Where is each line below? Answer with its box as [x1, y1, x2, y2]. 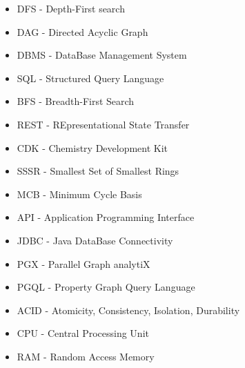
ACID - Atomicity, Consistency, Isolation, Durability [17, 302, 240, 317]
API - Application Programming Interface [17, 210, 195, 224]
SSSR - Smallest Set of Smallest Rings [17, 164, 179, 178]
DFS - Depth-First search [17, 1, 125, 15]
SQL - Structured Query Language [17, 70, 164, 85]
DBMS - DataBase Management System [17, 48, 187, 62]
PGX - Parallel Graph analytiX [17, 256, 150, 271]
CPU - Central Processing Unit [17, 326, 149, 340]
